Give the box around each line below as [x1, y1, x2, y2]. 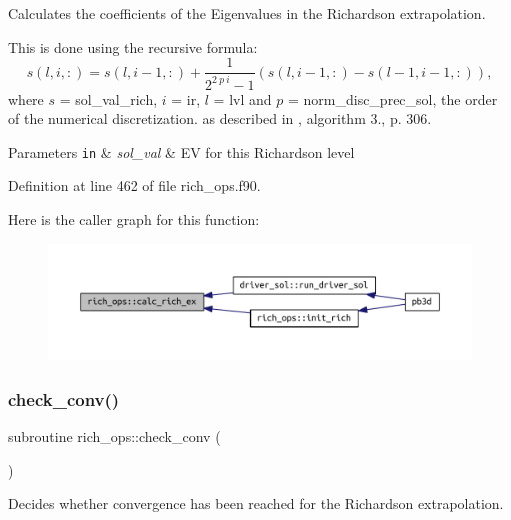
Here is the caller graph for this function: [8, 209, 260, 230]
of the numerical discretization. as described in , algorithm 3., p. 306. [8, 108, 432, 129]
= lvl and [213, 88, 272, 109]
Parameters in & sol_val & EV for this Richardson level [8, 141, 355, 162]
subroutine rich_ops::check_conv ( [8, 426, 221, 447]
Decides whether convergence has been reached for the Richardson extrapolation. [8, 493, 504, 514]
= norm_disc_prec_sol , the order [287, 88, 498, 109]
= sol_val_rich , [59, 88, 158, 109]
